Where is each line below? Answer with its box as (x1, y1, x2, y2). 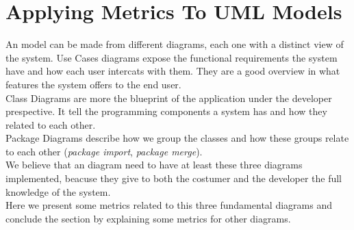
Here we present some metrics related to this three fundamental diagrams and (5, 198, 332, 212)
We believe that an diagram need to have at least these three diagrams (5, 157, 303, 172)
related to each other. (5, 117, 96, 131)
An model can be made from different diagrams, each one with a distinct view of (5, 37, 344, 51)
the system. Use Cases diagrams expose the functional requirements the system (5, 50, 338, 64)
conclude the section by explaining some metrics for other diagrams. (5, 211, 291, 225)
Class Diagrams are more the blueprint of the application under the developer (5, 90, 332, 105)
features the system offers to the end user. (5, 77, 181, 91)
